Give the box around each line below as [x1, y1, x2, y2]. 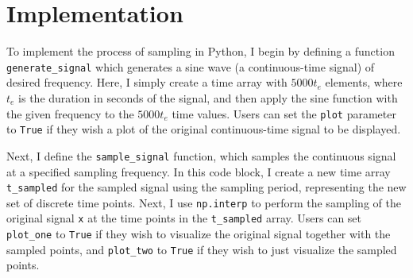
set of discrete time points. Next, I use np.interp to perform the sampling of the [6, 194, 401, 210]
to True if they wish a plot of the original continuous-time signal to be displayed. [6, 121, 401, 137]
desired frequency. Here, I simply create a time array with [6, 74, 288, 91]
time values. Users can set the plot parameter [172, 105, 396, 122]
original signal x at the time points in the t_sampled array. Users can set [6, 210, 362, 226]
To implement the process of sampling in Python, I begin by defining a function [6, 43, 395, 60]
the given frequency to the [6, 105, 134, 122]
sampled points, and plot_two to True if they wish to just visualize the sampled [6, 241, 397, 257]
